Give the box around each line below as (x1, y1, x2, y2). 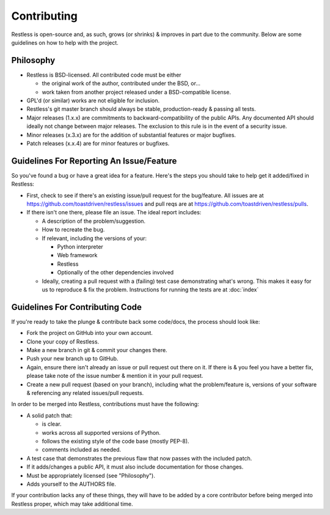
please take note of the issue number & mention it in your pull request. (26, 372, 204, 380)
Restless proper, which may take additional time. (11, 500, 134, 508)
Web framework (57, 252, 98, 259)
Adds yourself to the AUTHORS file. (26, 480, 116, 487)
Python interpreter (57, 243, 103, 250)
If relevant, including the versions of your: (42, 235, 147, 242)
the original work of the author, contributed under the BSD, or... (42, 80, 201, 87)
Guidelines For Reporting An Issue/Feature (11, 156, 177, 166)
